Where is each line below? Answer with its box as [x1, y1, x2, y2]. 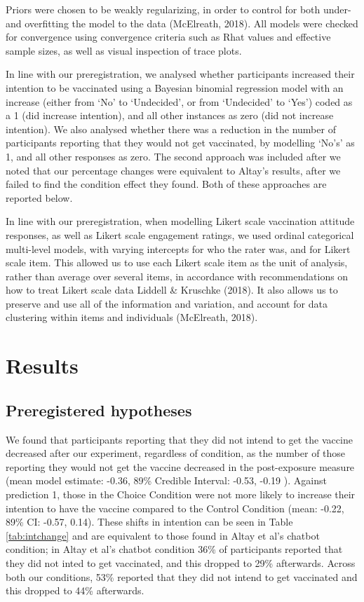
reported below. [6, 190, 73, 205]
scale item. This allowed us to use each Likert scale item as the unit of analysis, [6, 255, 348, 270]
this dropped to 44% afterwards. [6, 583, 144, 598]
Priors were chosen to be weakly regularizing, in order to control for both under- [6, 2, 351, 16]
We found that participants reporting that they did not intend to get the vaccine [6, 432, 353, 446]
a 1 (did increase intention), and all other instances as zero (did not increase [6, 108, 334, 123]
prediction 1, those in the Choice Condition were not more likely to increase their [6, 487, 356, 502]
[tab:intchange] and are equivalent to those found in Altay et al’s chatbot [6, 528, 320, 542]
